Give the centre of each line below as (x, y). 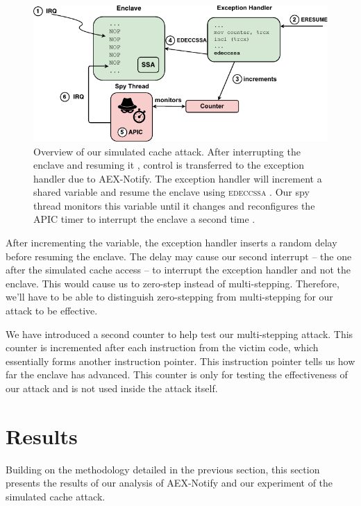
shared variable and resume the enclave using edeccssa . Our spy (171, 192)
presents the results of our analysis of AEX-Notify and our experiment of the (169, 483)
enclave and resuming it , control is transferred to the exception (169, 165)
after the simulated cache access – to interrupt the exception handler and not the (178, 270)
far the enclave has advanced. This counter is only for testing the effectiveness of (177, 374)
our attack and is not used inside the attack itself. (112, 388)
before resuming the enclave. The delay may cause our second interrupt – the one (179, 256)
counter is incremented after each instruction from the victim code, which (162, 347)
